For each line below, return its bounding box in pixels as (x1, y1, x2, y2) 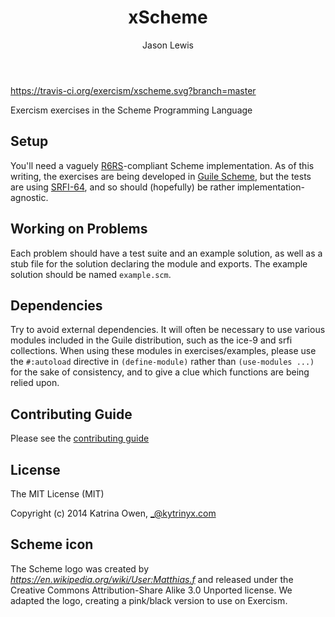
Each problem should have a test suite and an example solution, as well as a (10, 247, 323, 259)
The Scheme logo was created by (10, 562, 150, 575)
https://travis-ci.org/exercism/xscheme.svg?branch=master (10, 84, 257, 96)
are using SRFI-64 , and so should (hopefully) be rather (10, 181, 235, 193)
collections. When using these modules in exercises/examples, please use (10, 345, 317, 357)
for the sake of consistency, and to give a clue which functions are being (10, 366, 310, 378)
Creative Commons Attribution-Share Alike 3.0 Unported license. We (10, 584, 293, 596)
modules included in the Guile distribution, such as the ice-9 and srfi (10, 334, 293, 346)
